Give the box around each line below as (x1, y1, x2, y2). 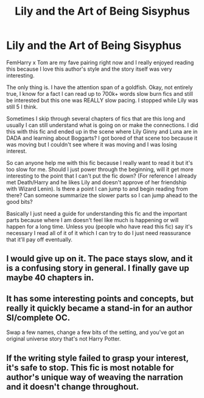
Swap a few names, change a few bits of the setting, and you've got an (6, 328, 185, 336)
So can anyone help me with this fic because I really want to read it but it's (6, 159, 193, 166)
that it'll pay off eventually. (6, 236, 73, 243)
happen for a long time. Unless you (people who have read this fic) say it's (6, 223, 193, 230)
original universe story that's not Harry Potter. (6, 335, 121, 342)
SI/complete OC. (6, 313, 71, 323)
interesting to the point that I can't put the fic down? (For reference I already (6, 172, 197, 179)
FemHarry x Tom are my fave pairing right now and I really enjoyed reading (6, 59, 194, 66)
